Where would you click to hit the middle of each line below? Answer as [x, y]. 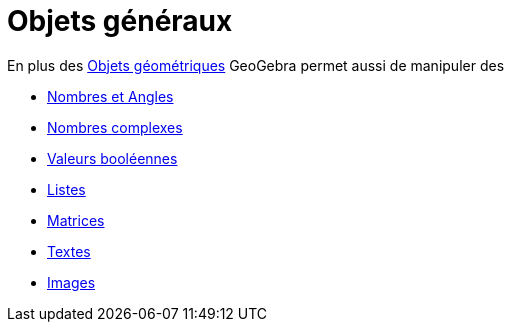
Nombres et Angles [110, 96]
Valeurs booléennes [112, 158]
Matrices [76, 220]
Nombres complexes [115, 127]
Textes [69, 251]
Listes [66, 189]
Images [71, 282]
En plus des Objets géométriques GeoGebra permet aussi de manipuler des [256, 65]
